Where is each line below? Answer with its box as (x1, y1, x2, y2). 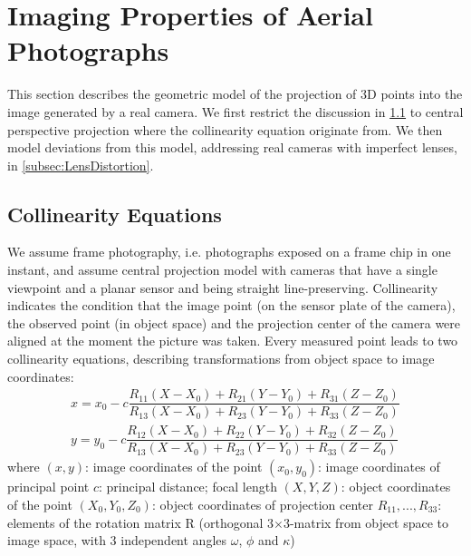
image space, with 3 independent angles (7, 531, 227, 550)
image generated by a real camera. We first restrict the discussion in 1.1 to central (7, 102, 464, 121)
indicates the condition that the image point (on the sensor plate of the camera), (7, 296, 456, 315)
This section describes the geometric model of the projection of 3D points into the (7, 84, 463, 103)
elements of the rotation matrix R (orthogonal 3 (7, 512, 274, 532)
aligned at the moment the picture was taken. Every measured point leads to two (7, 331, 458, 350)
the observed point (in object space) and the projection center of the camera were (7, 313, 461, 332)
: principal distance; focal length (99, 477, 277, 496)
